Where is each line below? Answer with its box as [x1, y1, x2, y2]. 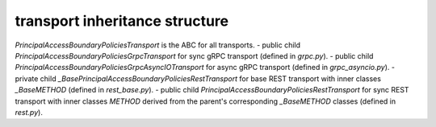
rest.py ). [15, 107, 44, 117]
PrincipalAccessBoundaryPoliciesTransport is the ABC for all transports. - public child [15, 40, 301, 50]
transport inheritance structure [15, 12, 229, 30]
